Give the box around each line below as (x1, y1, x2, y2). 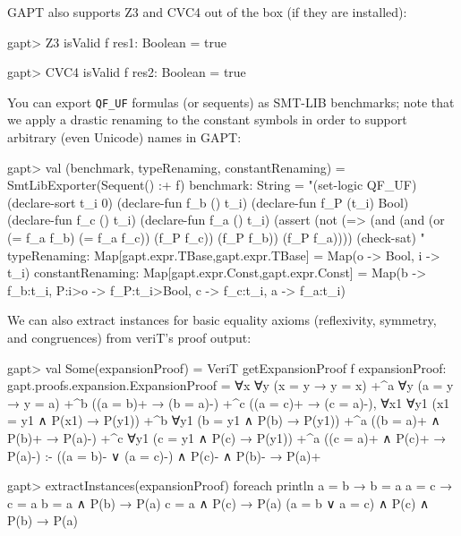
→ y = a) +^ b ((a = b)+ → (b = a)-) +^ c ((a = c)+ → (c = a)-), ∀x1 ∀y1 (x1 (7, 393, 450, 412)
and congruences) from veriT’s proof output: (7, 328, 252, 346)
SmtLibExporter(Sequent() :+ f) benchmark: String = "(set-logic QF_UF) (7, 175, 417, 194)
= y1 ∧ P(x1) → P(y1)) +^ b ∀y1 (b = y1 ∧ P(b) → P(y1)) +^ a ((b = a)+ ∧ (7, 411, 440, 430)
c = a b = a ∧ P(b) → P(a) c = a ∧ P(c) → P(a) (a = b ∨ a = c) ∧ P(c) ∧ (7, 493, 430, 512)
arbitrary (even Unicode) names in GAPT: (7, 128, 242, 147)
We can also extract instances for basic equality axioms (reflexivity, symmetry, (7, 311, 437, 329)
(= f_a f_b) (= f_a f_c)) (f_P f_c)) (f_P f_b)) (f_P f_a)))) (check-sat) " (7, 228, 425, 246)
